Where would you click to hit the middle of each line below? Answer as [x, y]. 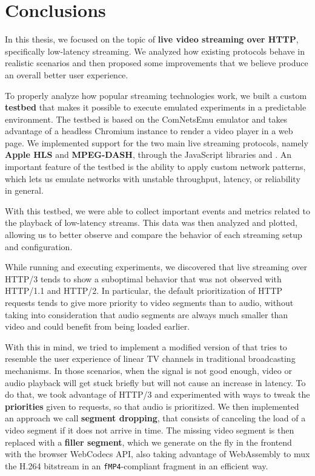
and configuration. [39, 246]
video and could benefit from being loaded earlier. [98, 326]
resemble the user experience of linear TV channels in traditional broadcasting [150, 359]
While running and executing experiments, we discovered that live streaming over [156, 267]
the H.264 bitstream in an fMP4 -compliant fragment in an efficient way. [137, 465]
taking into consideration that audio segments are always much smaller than [147, 314]
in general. [24, 190]
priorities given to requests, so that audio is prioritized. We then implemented [152, 406]
